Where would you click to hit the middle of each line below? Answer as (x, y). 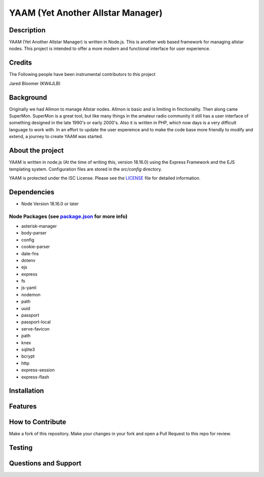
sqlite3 (28, 349)
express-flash (35, 377)
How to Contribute (38, 422)
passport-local (36, 322)
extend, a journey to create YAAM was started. (56, 137)
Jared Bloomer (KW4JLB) (35, 83)
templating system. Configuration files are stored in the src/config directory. (86, 169)
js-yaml (29, 288)
